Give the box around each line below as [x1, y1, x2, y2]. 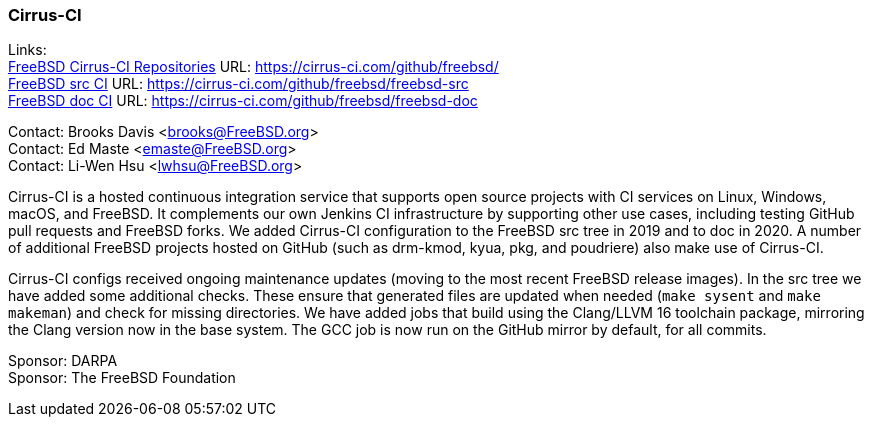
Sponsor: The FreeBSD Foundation [8, 369, 236, 387]
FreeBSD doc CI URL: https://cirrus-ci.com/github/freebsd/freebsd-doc [8, 92, 478, 110]
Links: [8, 41, 47, 59]
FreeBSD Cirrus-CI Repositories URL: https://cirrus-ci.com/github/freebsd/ [8, 58, 499, 76]
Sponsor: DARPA [8, 352, 118, 370]
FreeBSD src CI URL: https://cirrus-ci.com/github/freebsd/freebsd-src [8, 75, 469, 93]
